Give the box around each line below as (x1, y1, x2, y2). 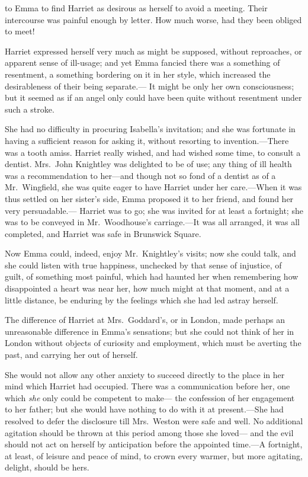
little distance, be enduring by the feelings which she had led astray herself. (5, 293, 278, 306)
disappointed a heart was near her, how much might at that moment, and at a (5, 282, 290, 294)
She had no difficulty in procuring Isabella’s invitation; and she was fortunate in (5, 123, 296, 135)
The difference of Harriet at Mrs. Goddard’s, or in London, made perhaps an (5, 313, 285, 326)
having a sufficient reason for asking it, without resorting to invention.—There (5, 134, 289, 146)
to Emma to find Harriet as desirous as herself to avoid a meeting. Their (5, 2, 268, 14)
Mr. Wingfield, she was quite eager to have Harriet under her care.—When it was (5, 181, 302, 193)
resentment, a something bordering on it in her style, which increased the (5, 68, 271, 80)
